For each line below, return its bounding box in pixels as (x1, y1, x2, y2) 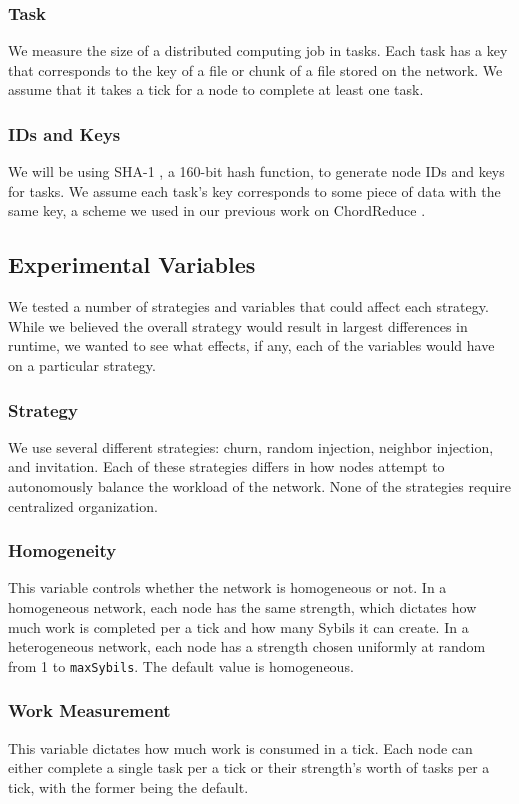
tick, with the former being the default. (8, 776, 249, 797)
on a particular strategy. (8, 354, 156, 375)
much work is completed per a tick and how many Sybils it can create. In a (8, 616, 469, 637)
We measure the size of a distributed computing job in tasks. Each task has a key (8, 40, 508, 61)
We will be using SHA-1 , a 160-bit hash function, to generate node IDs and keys (8, 161, 505, 182)
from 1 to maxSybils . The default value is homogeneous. (8, 655, 354, 676)
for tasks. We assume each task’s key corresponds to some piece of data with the (8, 180, 501, 201)
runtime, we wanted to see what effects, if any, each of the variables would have (8, 335, 495, 356)
